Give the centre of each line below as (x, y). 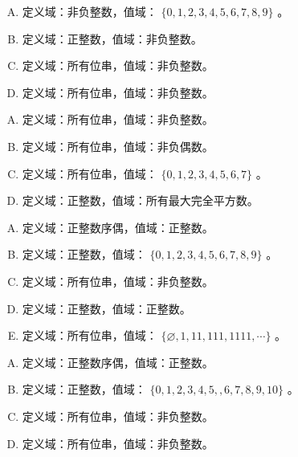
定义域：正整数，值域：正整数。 (106, 308)
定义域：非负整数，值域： (90, 11)
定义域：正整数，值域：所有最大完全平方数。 (140, 200)
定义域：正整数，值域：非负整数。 (112, 38)
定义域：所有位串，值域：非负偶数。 (118, 146)
